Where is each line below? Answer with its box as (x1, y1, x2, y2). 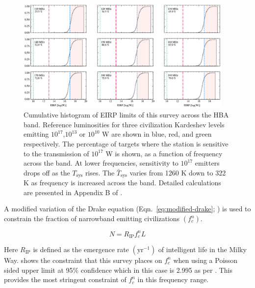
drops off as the (24, 167, 70, 177)
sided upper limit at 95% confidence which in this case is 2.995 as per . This (4, 264, 233, 275)
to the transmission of (24, 148, 89, 158)
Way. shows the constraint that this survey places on (4, 255, 162, 265)
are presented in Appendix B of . (24, 187, 123, 197)
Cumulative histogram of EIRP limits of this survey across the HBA (24, 110, 229, 120)
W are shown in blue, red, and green (102, 129, 212, 139)
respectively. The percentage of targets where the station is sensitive (24, 139, 229, 148)
